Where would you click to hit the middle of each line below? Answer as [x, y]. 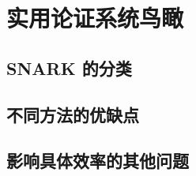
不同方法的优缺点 [73, 114]
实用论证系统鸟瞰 [95, 18]
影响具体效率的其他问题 [98, 161]
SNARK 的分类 [69, 67]
